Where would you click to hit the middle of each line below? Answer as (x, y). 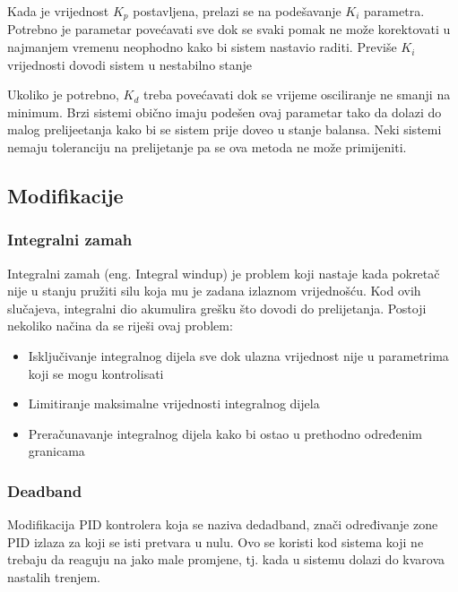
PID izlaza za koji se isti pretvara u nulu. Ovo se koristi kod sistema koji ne (216, 541)
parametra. (394, 11)
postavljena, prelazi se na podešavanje (237, 11)
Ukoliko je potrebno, (63, 94)
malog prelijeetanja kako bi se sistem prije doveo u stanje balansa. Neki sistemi (225, 129)
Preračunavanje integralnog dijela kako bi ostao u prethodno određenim (225, 433)
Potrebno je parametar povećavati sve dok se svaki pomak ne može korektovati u (229, 29)
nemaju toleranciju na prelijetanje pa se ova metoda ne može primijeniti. (207, 147)
